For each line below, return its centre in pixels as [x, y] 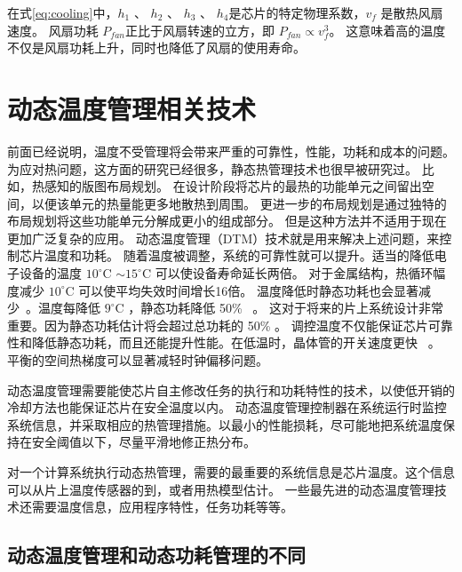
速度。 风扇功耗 [53, 30]
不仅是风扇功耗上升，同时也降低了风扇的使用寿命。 [156, 48]
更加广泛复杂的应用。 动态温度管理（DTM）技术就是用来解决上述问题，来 [223, 238]
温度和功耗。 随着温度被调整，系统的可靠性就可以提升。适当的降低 [239, 255]
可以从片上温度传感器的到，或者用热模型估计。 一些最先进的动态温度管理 [221, 489]
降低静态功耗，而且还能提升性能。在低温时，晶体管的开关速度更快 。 [236, 342]
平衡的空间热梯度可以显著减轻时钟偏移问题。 [138, 360]
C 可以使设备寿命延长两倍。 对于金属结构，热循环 [287, 273]
